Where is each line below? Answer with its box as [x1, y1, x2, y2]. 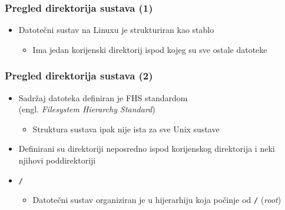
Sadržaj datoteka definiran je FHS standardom [18, 91, 188, 104]
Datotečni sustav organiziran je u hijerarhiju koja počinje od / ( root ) [32, 194, 281, 206]
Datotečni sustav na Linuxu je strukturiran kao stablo [18, 24, 214, 36]
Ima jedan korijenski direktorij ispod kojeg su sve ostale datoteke [32, 43, 267, 55]
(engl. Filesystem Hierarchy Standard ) [18, 103, 155, 115]
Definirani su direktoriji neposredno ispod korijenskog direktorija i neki [18, 142, 275, 155]
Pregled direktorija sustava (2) [5, 68, 153, 83]
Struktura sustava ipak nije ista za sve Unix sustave [32, 122, 220, 135]
